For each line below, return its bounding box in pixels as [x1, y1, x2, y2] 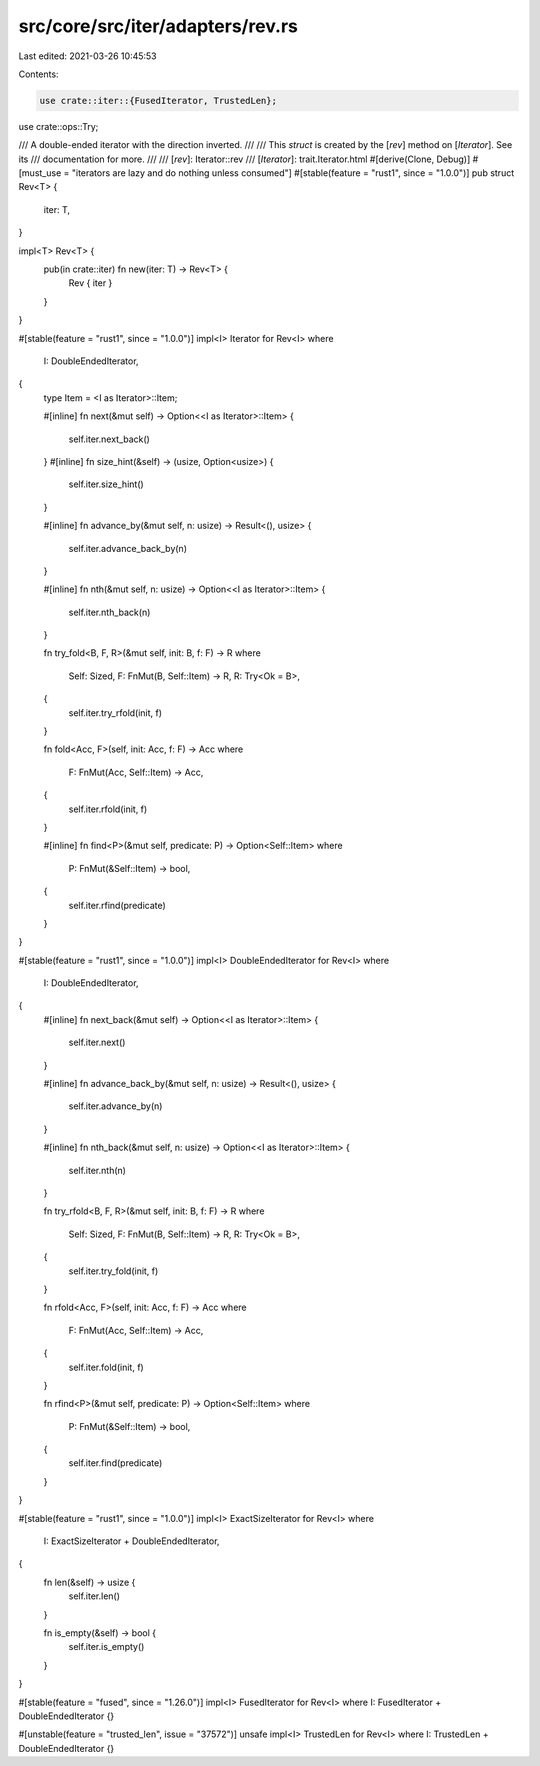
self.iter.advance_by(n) [68, 1100, 163, 1112]
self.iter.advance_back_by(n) [68, 542, 187, 554]
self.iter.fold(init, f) [68, 1361, 144, 1373]
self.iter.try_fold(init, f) [68, 1265, 159, 1277]
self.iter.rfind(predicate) [68, 899, 167, 911]
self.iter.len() [68, 1590, 120, 1602]
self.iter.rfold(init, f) [68, 803, 148, 815]
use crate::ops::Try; [18, 120, 99, 132]
